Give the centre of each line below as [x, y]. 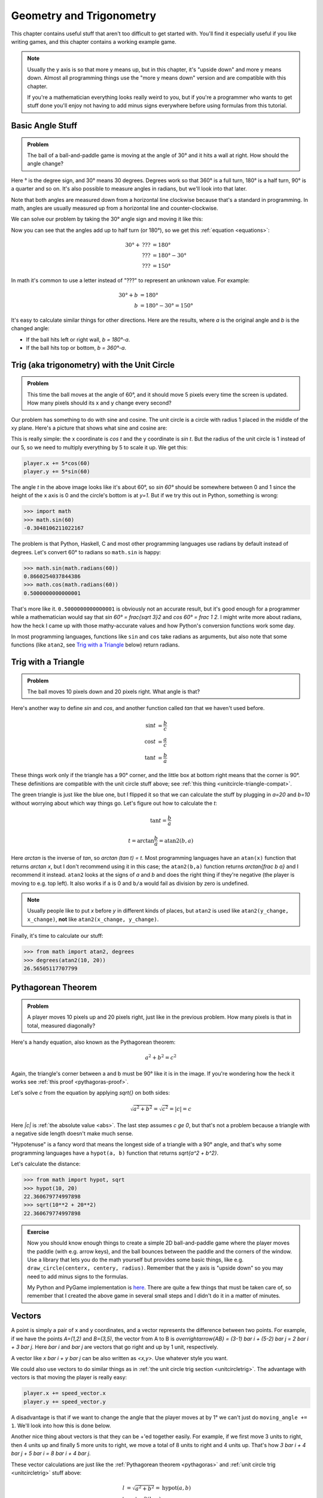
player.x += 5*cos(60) [57, 463]
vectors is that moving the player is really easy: [69, 1378]
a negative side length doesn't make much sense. [72, 1134]
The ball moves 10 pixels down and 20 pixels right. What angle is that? [114, 691]
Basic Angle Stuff [44, 126]
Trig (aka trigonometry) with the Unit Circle [93, 365]
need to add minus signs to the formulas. [77, 1276]
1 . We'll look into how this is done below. [61, 1425]
